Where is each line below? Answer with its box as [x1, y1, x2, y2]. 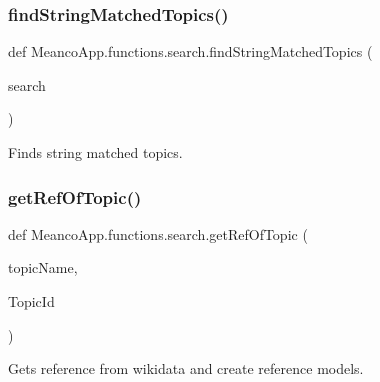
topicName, [8, 257, 78, 278]
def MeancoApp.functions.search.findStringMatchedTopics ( [8, 41, 373, 62]
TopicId [8, 291, 55, 311]
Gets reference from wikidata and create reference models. [8, 358, 364, 379]
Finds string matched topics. [8, 142, 183, 162]
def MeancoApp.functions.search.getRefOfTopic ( [8, 223, 308, 244]
